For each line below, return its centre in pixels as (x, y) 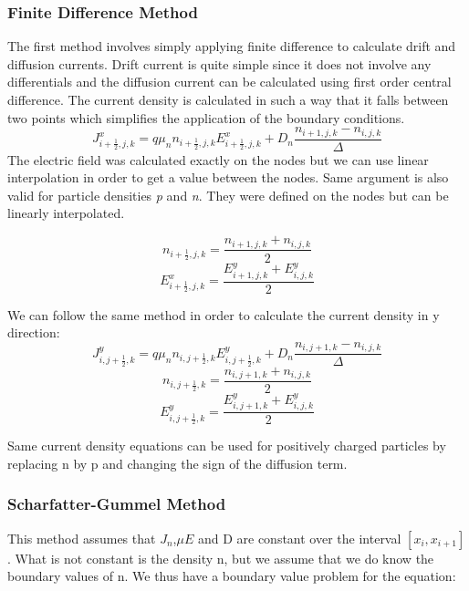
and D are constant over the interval (299, 538)
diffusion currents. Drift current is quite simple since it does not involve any (219, 63)
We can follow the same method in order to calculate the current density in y (224, 314)
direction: (34, 332)
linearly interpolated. (66, 213)
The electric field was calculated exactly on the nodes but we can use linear (218, 159)
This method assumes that (82, 538)
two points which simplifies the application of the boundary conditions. (206, 117)
